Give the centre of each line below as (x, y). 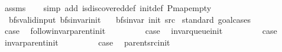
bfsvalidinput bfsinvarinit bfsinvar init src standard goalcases (130, 19)
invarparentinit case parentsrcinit (87, 42)
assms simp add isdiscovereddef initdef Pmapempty (108, 8)
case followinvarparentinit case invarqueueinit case (141, 31)
